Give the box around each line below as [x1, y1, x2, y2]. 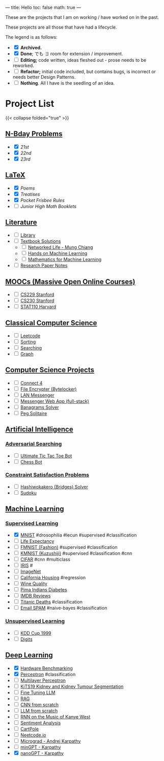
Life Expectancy [20, 538, 54, 544]
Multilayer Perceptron [20, 677, 66, 683]
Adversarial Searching [5, 441, 62, 448]
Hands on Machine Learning [28, 250, 88, 257]
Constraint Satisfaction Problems [5, 471, 89, 478]
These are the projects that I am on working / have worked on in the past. [5, 14, 159, 20]
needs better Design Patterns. [12, 74, 76, 80]
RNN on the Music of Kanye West [20, 713, 91, 720]
